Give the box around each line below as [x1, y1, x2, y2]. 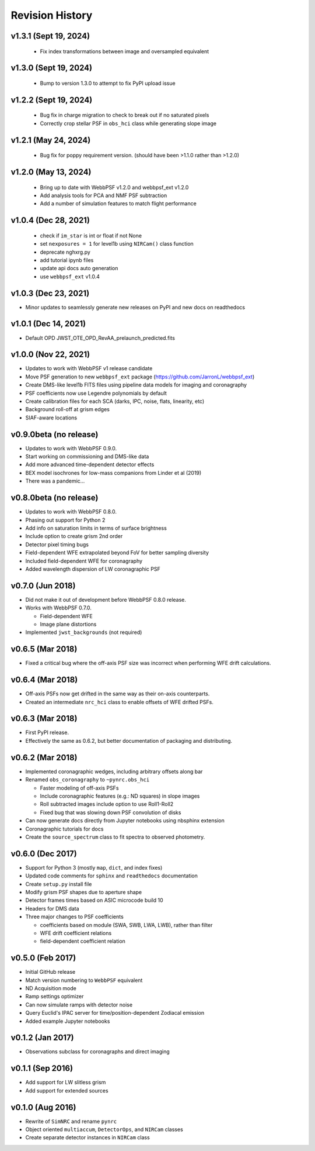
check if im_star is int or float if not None [40, 232, 142, 239]
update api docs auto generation [40, 265, 118, 272]
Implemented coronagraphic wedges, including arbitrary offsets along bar [25, 768, 203, 775]
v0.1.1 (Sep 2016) [10, 1063, 73, 1073]
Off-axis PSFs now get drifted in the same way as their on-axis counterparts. [25, 690, 210, 697]
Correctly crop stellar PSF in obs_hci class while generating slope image [40, 120, 217, 127]
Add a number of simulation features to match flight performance [40, 200, 197, 207]
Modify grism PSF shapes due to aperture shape [25, 888, 142, 895]
